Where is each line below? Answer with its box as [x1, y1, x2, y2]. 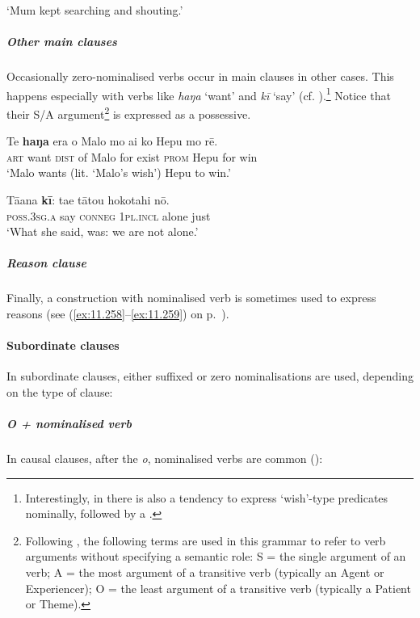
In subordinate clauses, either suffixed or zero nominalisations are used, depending [6, 368, 414, 385]
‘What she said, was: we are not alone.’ [6, 223, 199, 240]
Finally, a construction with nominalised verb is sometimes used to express [6, 289, 376, 306]
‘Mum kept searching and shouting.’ [6, 2, 183, 18]
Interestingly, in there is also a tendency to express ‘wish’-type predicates [25, 489, 388, 506]
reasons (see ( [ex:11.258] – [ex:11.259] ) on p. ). [6, 305, 229, 322]
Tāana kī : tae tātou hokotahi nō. [6, 191, 170, 208]
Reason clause [6, 254, 86, 271]
